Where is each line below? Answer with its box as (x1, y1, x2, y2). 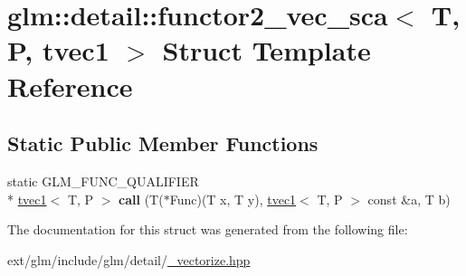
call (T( (119, 189, 164, 208)
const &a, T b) (367, 189, 451, 208)
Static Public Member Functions (7, 129, 319, 157)
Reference (7, 67, 133, 104)
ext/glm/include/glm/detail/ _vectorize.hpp (7, 250, 251, 269)
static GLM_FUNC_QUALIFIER (7, 171, 199, 190)
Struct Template (162, 32, 371, 69)
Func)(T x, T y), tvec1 (169, 189, 297, 208)
